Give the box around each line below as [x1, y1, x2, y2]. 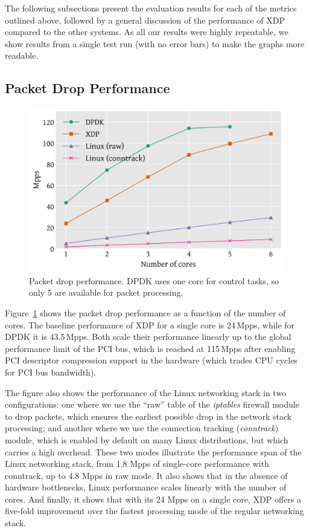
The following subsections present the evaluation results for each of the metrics [5, 2, 297, 14]
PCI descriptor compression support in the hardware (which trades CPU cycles [5, 354, 298, 366]
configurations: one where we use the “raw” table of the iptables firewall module [5, 398, 299, 411]
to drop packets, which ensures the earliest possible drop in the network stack [5, 409, 292, 422]
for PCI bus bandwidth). [5, 365, 97, 378]
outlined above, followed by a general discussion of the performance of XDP [5, 13, 285, 26]
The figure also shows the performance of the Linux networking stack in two [5, 386, 287, 399]
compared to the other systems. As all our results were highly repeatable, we [5, 25, 288, 38]
